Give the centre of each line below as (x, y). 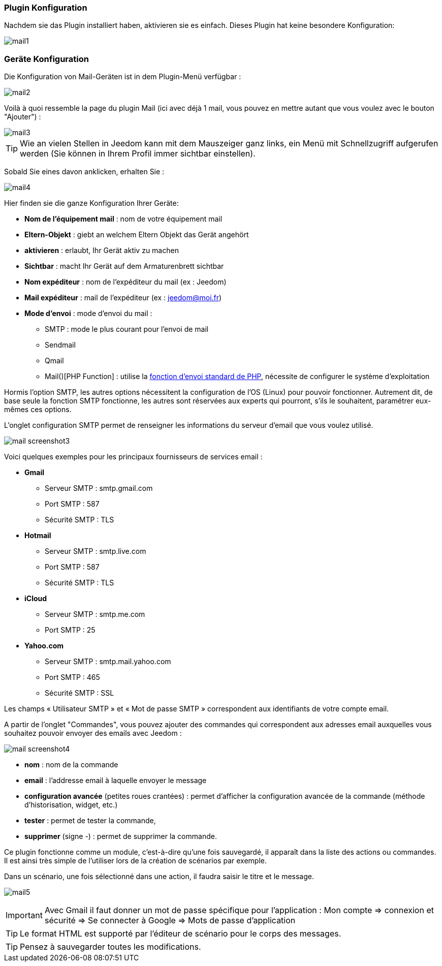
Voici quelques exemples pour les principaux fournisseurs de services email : (133, 457)
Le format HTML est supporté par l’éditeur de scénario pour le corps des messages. (181, 934)
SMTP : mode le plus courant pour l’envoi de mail (127, 329)
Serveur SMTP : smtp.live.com (96, 551)
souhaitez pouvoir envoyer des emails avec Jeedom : (93, 733)
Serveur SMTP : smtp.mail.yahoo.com (108, 662)
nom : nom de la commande (71, 765)
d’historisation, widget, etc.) (71, 805)
